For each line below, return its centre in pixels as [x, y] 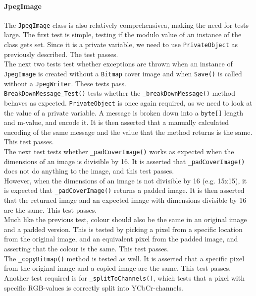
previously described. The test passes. [61, 54]
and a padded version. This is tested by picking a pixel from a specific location [123, 229]
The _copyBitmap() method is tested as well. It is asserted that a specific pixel [124, 258]
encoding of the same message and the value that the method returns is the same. [128, 132]
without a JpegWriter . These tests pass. [65, 83]
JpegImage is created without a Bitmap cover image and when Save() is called [123, 73]
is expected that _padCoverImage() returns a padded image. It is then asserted [124, 190]
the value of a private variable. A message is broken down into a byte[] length [124, 112]
